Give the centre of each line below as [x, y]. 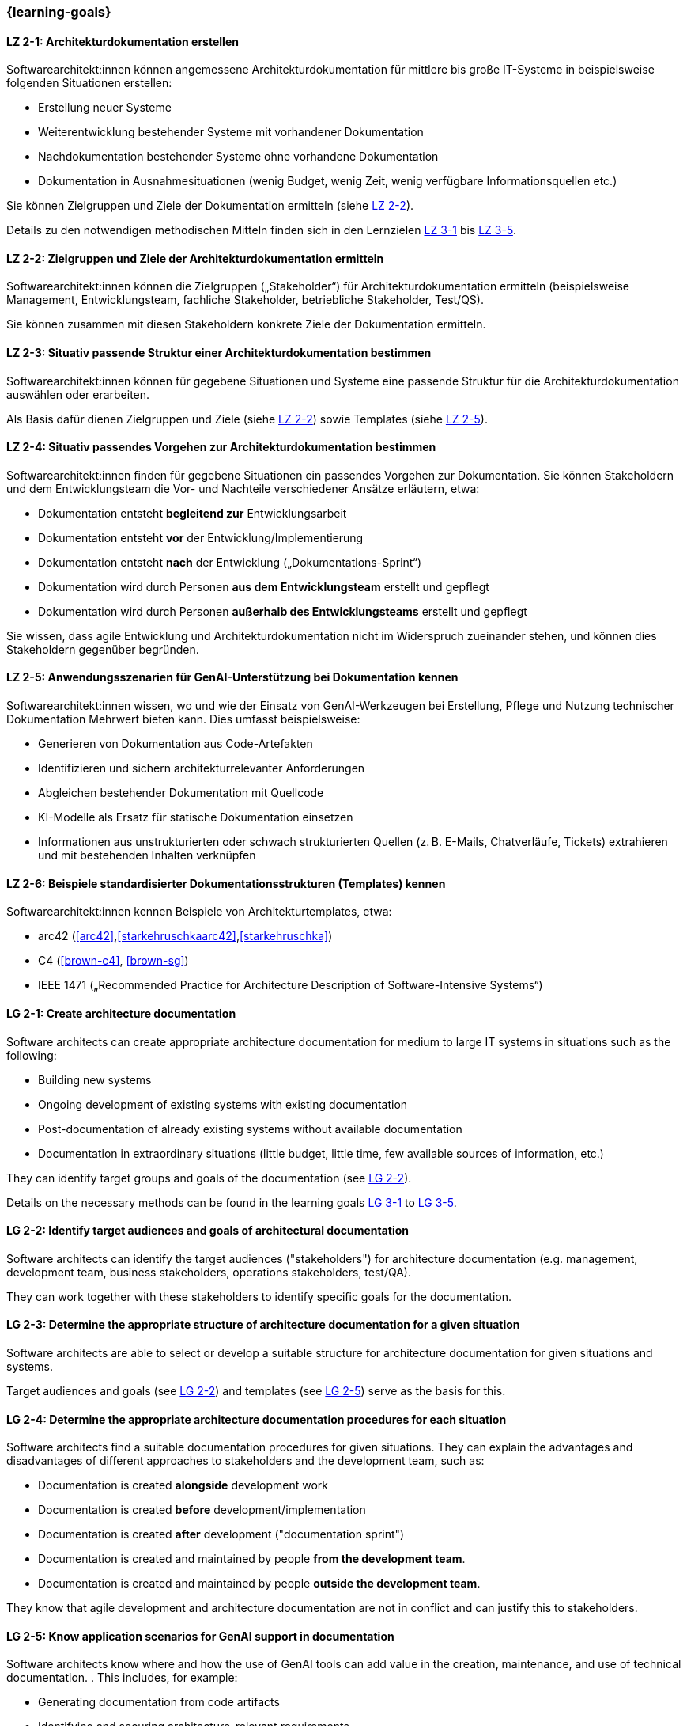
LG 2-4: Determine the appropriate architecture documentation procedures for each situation [257, 1419]
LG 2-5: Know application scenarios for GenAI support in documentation [200, 1636]
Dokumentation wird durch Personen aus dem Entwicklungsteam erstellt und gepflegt [264, 586]
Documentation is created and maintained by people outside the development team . [259, 1584]
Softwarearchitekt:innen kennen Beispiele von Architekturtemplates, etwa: [199, 912]
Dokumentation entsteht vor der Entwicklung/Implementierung [201, 537]
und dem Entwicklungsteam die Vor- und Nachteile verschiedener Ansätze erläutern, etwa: [243, 488]
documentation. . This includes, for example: [122, 1678]
